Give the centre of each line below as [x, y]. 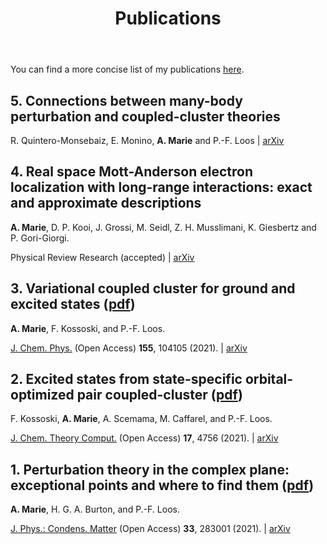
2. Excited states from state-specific [126, 379]
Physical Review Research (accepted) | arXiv [102, 257]
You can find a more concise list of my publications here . [127, 69]
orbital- [269, 379]
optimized [42, 395]
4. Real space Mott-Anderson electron [132, 172]
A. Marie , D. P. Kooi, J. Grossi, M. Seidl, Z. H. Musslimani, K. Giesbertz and [163, 227]
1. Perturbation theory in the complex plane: [150, 469]
